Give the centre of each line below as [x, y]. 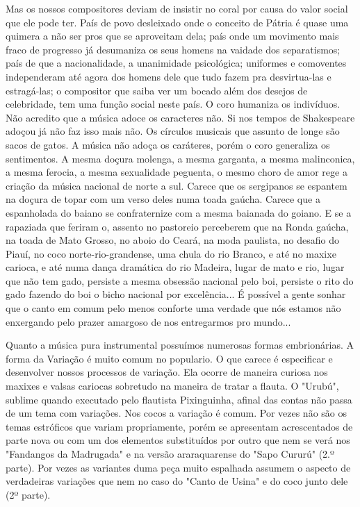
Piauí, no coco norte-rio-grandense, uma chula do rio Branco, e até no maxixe [171, 253]
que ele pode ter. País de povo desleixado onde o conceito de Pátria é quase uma [177, 22]
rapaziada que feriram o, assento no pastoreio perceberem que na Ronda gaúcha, [177, 226]
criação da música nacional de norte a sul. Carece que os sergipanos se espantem [177, 185]
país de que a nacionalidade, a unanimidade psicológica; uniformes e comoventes [176, 63]
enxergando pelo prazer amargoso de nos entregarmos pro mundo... [148, 321]
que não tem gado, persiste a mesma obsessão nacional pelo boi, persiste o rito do [180, 280]
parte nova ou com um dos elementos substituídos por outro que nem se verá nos [178, 440]
